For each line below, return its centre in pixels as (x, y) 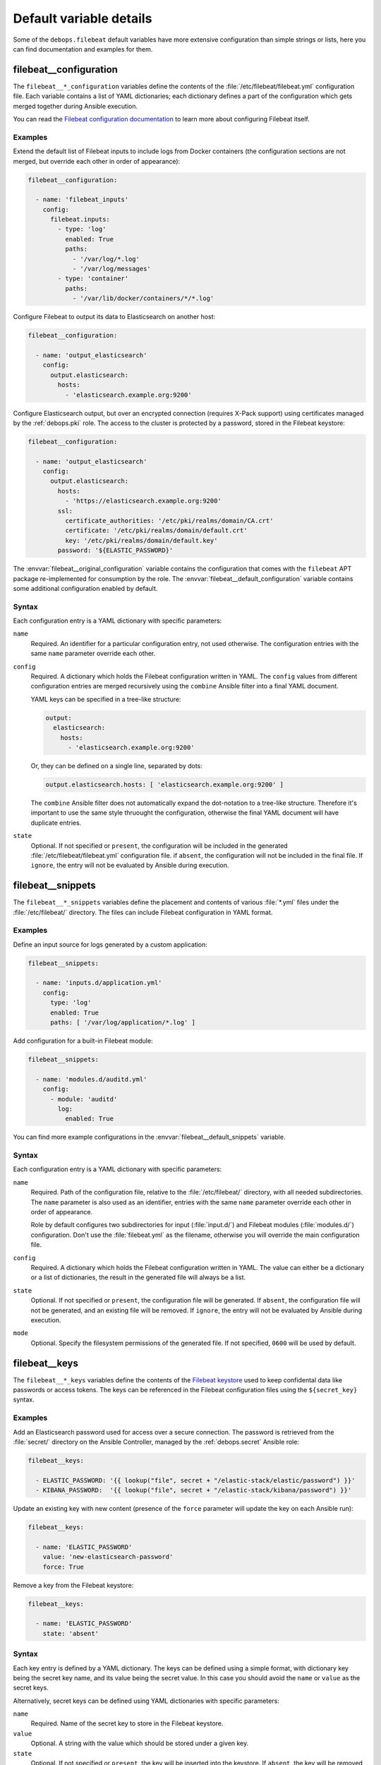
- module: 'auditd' (84, 1099)
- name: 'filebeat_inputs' (82, 200)
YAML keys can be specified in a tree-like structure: (106, 699)
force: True (64, 1567)
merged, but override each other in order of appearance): (97, 161)
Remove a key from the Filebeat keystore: (73, 1585)
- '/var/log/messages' (111, 269)
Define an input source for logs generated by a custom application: (110, 944)
